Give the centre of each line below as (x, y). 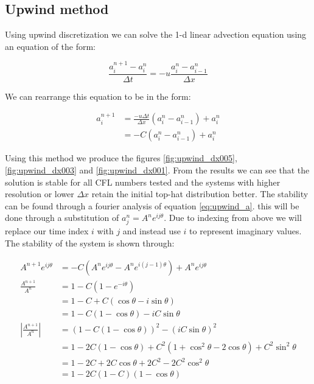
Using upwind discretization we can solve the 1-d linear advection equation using (156, 34)
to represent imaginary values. (246, 231)
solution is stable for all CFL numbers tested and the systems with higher (143, 182)
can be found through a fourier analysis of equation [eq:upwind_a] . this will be (152, 205)
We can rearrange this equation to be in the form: (98, 96)
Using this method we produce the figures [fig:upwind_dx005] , (121, 158)
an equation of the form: (51, 46)
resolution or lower (40, 194)
